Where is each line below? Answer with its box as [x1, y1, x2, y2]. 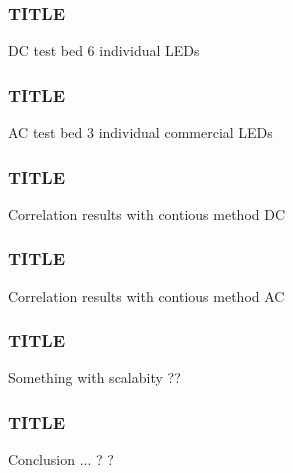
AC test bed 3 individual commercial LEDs [8, 122, 273, 143]
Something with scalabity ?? [8, 367, 181, 388]
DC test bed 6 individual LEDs [8, 40, 200, 61]
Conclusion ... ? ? [8, 449, 114, 470]
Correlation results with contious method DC [8, 203, 286, 224]
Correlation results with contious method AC [8, 285, 285, 306]
